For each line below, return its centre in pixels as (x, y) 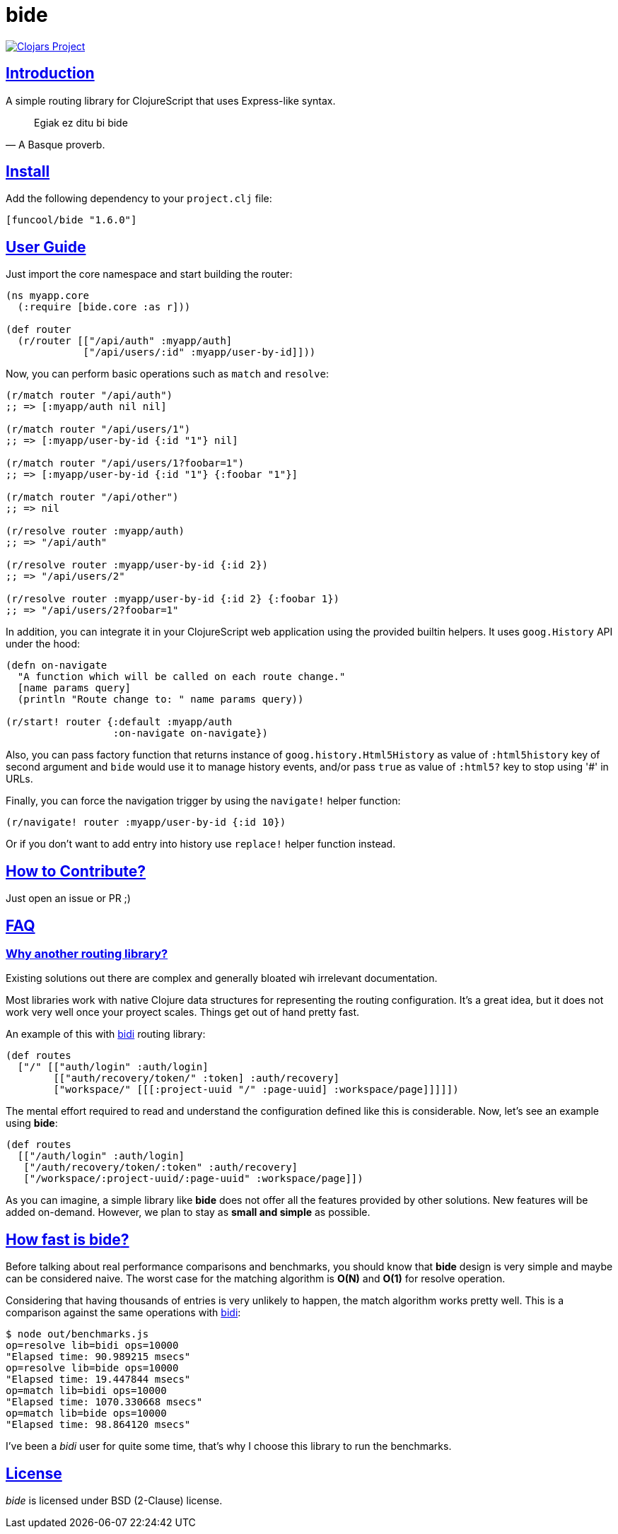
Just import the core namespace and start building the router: (149, 274)
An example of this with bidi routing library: (106, 1034)
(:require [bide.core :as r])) (104, 307)
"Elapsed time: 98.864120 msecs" (98, 1425)
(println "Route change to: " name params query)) (161, 699)
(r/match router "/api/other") (92, 497)
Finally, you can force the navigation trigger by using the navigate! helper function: (203, 801)
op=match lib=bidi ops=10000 (86, 1391)
